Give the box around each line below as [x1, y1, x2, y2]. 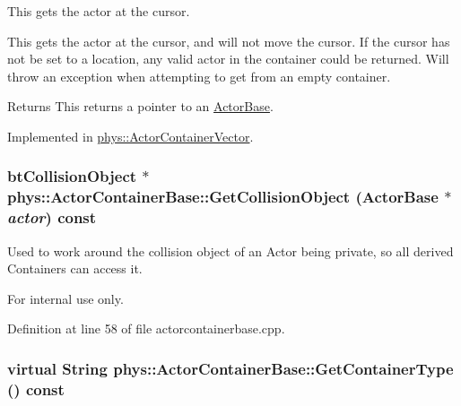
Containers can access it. [7, 259, 143, 278]
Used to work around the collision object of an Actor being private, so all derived [7, 241, 454, 260]
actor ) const [7, 206, 97, 229]
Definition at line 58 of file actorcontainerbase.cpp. [7, 319, 285, 338]
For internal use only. [7, 289, 124, 307]
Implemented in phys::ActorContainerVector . [7, 126, 254, 145]
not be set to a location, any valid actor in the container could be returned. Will [7, 49, 449, 68]
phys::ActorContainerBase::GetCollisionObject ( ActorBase [7, 186, 439, 208]
